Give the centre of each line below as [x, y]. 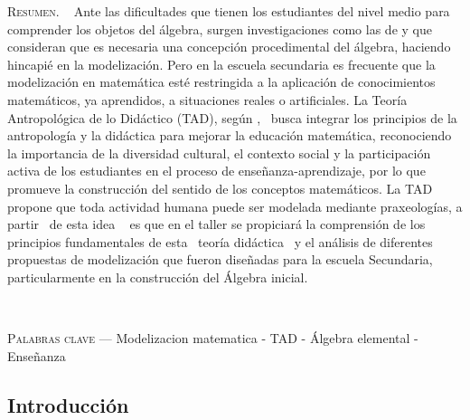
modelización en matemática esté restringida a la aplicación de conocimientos [221, 82]
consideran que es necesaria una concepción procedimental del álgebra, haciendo [229, 47]
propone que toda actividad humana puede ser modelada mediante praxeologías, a [235, 206]
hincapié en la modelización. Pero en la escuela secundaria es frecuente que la [221, 64]
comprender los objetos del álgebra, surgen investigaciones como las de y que [220, 29]
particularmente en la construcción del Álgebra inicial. [158, 277]
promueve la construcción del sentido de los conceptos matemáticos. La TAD [220, 188]
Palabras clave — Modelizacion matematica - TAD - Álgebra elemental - [213, 338]
